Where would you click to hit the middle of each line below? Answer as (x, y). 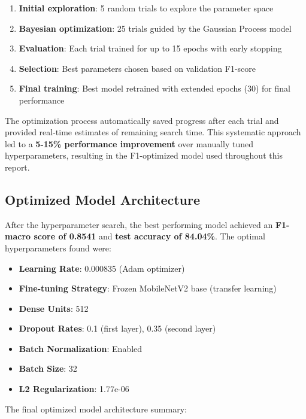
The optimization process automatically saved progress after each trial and (142, 120)
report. (17, 167)
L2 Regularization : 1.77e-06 (74, 389)
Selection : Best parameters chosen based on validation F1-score (137, 68)
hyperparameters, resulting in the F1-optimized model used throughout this (144, 155)
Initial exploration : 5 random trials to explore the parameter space (146, 8)
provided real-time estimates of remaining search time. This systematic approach (153, 132)
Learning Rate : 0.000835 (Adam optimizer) (102, 268)
